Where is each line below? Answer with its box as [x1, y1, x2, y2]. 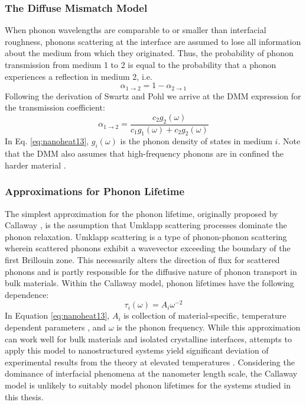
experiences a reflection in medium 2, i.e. [5, 70, 152, 82]
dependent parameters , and [5, 321, 106, 333]
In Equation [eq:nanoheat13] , [5, 309, 110, 322]
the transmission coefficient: [5, 101, 105, 114]
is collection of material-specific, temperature [123, 309, 287, 322]
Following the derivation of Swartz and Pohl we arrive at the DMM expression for [5, 89, 301, 102]
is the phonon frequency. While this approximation [116, 321, 301, 333]
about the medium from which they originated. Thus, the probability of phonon [5, 47, 294, 59]
